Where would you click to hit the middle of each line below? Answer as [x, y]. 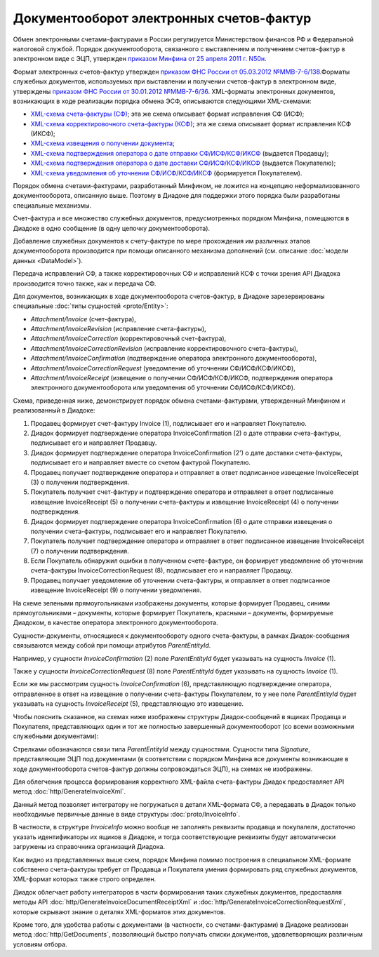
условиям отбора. [40, 944]
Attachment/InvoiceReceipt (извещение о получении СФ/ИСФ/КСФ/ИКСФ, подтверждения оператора [182, 378]
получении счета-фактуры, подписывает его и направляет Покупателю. [139, 531]
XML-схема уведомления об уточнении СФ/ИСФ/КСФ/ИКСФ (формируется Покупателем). [166, 173]
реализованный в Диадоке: [54, 410]
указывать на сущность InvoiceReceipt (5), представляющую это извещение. [128, 704]
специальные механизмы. [52, 205]
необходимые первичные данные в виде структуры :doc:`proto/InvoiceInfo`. [127, 815]
